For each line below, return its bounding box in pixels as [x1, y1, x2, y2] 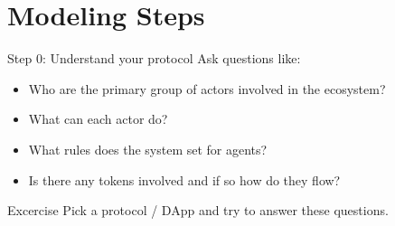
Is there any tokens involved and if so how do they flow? [28, 170, 341, 189]
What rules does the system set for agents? [28, 139, 268, 158]
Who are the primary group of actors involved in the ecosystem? [28, 79, 386, 98]
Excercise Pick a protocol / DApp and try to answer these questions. [7, 201, 389, 220]
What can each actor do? [28, 109, 168, 128]
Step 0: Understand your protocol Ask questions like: [7, 49, 301, 68]
